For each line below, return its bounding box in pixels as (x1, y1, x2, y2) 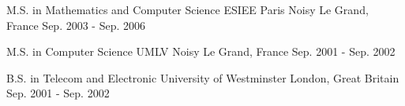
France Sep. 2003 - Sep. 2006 (6, 16, 146, 33)
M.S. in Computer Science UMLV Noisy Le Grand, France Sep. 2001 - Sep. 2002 (6, 43, 396, 60)
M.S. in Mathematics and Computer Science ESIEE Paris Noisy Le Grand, (6, 2, 369, 17)
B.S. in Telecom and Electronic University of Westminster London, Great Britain (6, 69, 399, 86)
